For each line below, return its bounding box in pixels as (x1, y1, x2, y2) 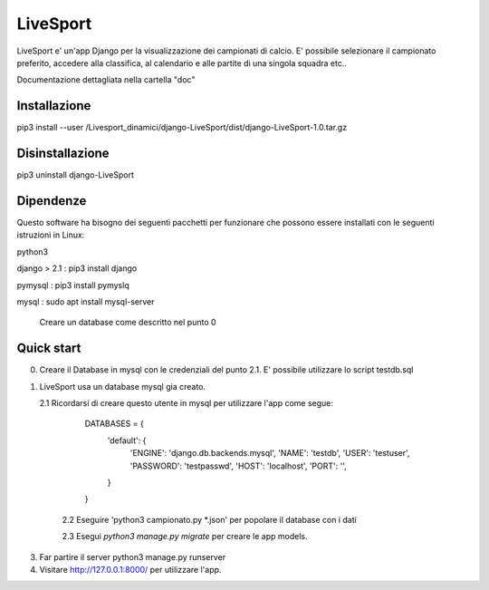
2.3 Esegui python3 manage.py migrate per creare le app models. (62, 531, 308, 542)
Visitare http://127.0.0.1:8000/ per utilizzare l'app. (39, 564, 222, 575)
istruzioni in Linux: (16, 229, 85, 240)
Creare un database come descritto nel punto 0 (39, 317, 216, 328)
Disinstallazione (16, 146, 110, 161)
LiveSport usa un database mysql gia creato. (39, 381, 206, 392)
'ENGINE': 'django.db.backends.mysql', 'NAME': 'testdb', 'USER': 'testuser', (129, 448, 410, 459)
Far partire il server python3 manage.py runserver (39, 551, 226, 562)
